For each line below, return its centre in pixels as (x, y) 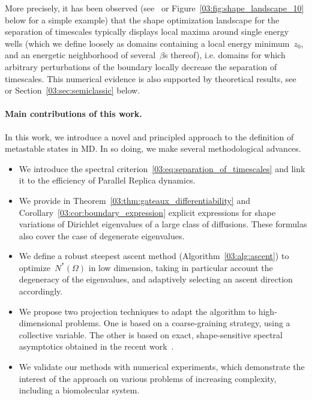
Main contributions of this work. (73, 114)
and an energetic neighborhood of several (80, 55)
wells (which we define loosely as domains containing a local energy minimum (147, 43)
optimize (34, 267)
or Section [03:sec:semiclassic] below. (73, 90)
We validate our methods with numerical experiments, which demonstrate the (162, 367)
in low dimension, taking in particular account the (181, 267)
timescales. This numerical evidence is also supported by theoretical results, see (151, 78)
